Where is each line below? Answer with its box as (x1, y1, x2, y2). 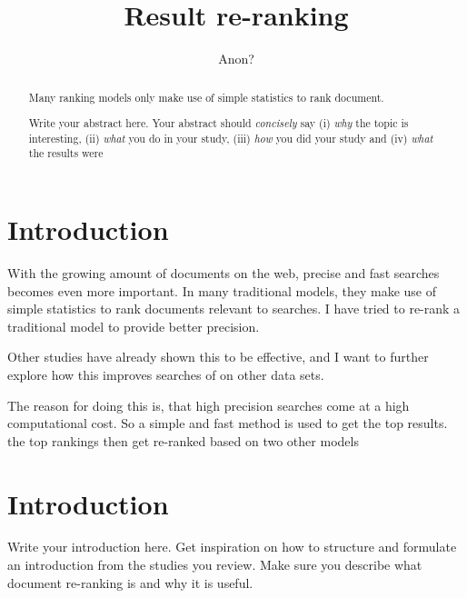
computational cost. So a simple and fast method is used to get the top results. (7, 414, 448, 433)
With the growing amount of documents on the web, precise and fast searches (7, 263, 440, 282)
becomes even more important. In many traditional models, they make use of (7, 281, 437, 300)
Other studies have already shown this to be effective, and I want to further (7, 347, 429, 366)
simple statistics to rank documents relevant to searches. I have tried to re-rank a (7, 299, 461, 318)
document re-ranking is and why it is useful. (7, 573, 253, 592)
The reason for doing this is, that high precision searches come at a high (7, 395, 410, 414)
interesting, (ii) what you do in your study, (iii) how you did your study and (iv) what (28, 130, 433, 145)
